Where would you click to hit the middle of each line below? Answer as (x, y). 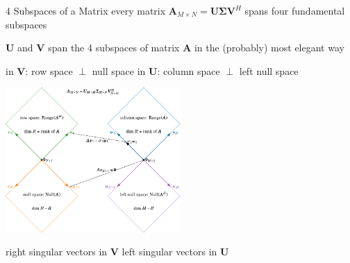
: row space (49, 70)
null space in (119, 70)
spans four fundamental (295, 10)
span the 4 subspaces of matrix (114, 48)
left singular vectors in (169, 252)
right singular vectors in (57, 252)
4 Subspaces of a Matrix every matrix (86, 10)
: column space (189, 70)
